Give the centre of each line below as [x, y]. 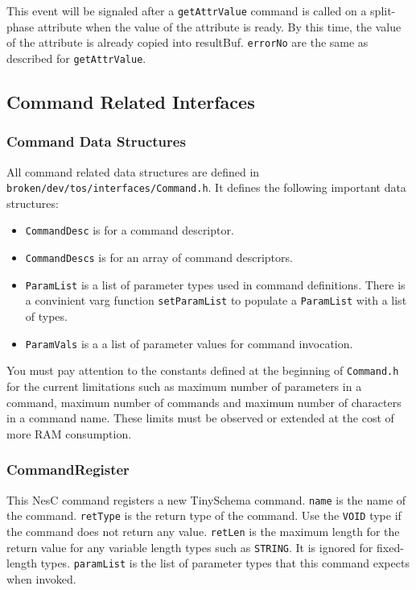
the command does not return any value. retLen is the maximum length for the [203, 531]
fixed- [390, 547]
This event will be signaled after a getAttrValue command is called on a [187, 10]
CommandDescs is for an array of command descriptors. [159, 258]
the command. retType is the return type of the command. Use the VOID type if [204, 515]
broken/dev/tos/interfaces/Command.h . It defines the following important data [206, 187]
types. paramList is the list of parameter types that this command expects [225, 563]
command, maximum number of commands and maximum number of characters [204, 402]
